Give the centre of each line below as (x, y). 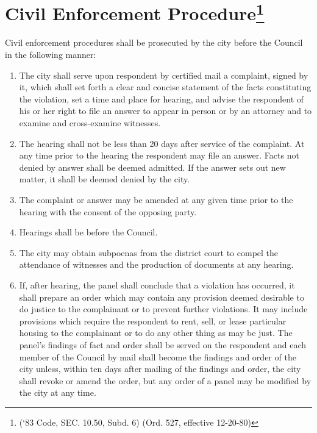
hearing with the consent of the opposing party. (108, 211)
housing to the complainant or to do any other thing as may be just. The (156, 333)
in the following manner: (51, 55)
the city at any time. (58, 392)
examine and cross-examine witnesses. (90, 123)
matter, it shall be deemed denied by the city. (105, 179)
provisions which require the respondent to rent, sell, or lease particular (153, 320)
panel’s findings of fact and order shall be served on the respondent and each (163, 344)
